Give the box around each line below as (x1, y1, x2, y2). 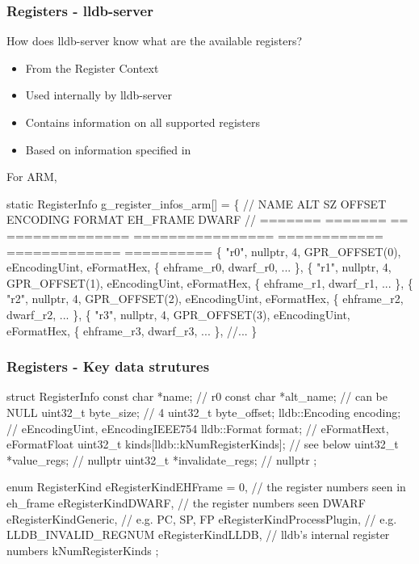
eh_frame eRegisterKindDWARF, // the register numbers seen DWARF (6, 494, 366, 511)
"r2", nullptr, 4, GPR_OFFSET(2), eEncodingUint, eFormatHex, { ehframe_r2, (6, 290, 404, 307)
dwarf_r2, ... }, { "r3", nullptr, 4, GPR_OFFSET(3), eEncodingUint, (6, 305, 350, 322)
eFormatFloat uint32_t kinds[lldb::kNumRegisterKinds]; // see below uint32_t (6, 436, 399, 452)
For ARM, (6, 168, 57, 185)
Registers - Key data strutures (6, 356, 210, 377)
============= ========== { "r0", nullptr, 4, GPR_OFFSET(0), (6, 242, 401, 259)
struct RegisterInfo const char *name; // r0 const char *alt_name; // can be (6, 388, 388, 405)
